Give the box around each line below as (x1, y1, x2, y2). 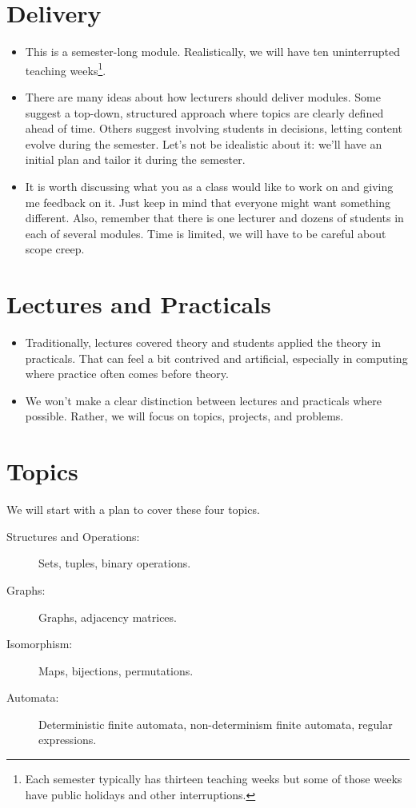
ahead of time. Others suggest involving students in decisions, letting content (25, 120, 402, 137)
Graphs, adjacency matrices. (38, 608, 177, 625)
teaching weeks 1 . (25, 59, 106, 78)
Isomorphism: (6, 635, 73, 652)
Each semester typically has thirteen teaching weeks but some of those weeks (25, 770, 402, 787)
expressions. (38, 731, 97, 748)
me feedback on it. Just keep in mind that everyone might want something (25, 193, 390, 210)
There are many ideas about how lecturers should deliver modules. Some (25, 88, 382, 105)
